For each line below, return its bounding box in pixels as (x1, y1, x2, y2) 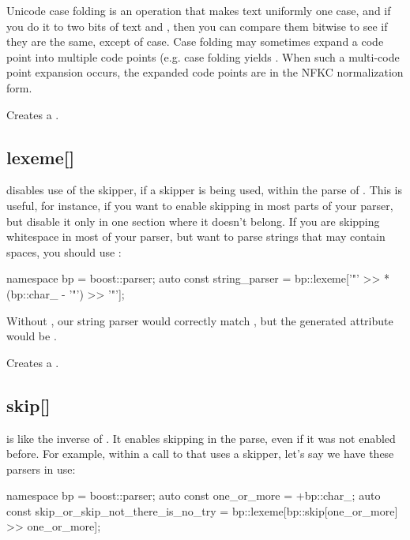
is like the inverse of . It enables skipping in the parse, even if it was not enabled (6, 429, 396, 446)
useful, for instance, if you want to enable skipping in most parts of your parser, (6, 197, 393, 213)
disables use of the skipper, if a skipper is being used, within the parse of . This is (6, 182, 403, 198)
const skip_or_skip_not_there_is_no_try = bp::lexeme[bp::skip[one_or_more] (6, 502, 398, 519)
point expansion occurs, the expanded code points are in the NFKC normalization (6, 64, 404, 81)
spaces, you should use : (6, 243, 122, 260)
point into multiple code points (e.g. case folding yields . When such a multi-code (6, 48, 400, 65)
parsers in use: (6, 460, 76, 477)
